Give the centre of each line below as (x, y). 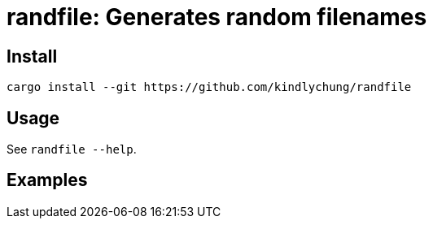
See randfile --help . (72, 149)
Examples (47, 180)
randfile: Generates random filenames (217, 17)
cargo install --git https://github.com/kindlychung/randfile (209, 87)
